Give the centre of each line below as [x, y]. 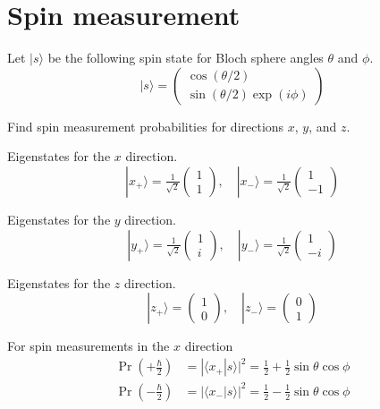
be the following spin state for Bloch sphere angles [186, 58]
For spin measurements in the [89, 346]
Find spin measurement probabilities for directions [146, 126]
